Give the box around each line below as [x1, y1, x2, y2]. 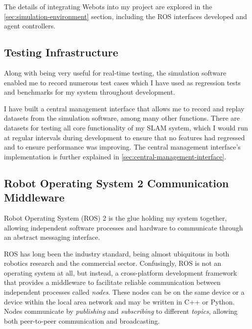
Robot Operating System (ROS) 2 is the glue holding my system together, [4, 212, 227, 223]
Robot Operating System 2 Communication [4, 175, 229, 190]
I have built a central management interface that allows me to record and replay [4, 103, 245, 113]
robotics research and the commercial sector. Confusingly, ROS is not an [4, 258, 222, 268]
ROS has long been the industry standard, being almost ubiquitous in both [4, 248, 229, 258]
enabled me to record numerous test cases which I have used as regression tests [4, 77, 241, 87]
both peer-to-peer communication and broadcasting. [4, 315, 160, 326]
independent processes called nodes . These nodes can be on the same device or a [4, 287, 245, 297]
